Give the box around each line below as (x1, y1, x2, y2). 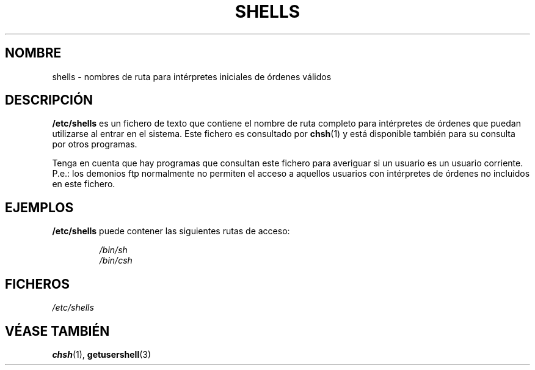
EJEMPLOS (5, 199, 74, 215)
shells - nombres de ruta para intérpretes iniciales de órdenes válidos (52, 71, 332, 82)
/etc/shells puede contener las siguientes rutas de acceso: (52, 226, 290, 237)
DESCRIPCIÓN (5, 92, 93, 108)
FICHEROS (5, 276, 70, 292)
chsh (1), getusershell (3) (52, 349, 151, 360)
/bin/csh (99, 255, 133, 266)
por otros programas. (52, 139, 137, 150)
